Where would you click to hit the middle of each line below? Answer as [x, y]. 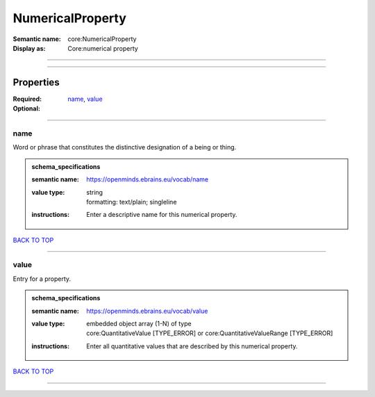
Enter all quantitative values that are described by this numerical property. [192, 346]
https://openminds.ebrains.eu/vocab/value [147, 311]
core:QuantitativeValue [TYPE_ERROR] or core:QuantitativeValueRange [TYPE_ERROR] [210, 333]
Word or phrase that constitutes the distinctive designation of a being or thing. [125, 147]
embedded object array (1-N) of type [139, 324]
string [95, 192]
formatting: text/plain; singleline [132, 202]
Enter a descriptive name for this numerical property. [162, 215]
